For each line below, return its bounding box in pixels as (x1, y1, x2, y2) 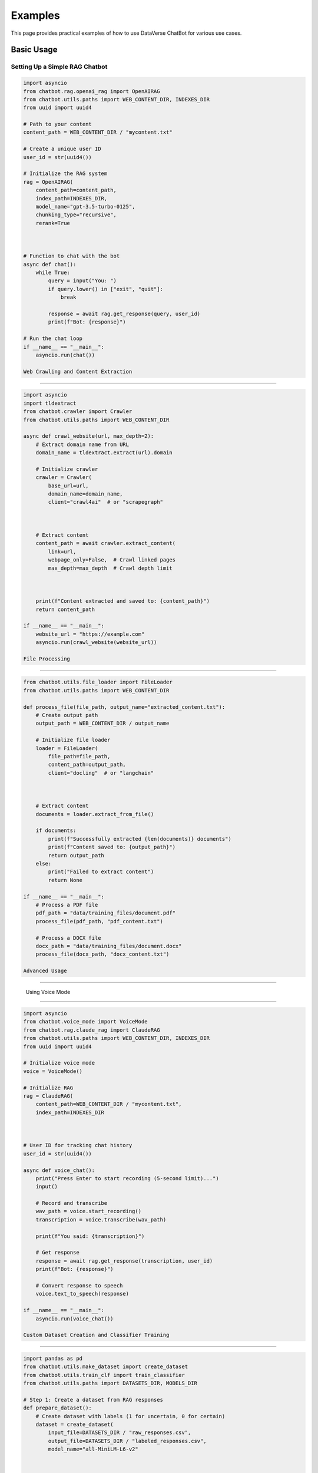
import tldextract (23, 399, 77, 407)
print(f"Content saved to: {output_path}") (48, 844, 176, 851)
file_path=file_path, (48, 753, 111, 759)
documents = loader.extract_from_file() (35, 811, 154, 817)
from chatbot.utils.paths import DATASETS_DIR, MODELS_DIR (23, 1380, 197, 1387)
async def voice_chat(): (23, 1167, 95, 1174)
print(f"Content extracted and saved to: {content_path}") (35, 598, 210, 605)
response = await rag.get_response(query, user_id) (48, 311, 201, 318)
